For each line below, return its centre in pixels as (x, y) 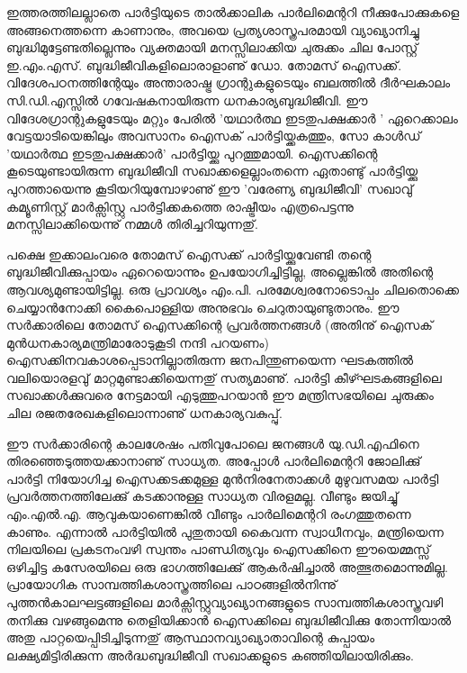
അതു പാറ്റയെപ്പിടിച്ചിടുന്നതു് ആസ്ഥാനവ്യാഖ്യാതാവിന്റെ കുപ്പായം (190, 637)
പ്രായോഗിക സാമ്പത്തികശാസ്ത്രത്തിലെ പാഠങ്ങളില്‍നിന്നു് (172, 584)
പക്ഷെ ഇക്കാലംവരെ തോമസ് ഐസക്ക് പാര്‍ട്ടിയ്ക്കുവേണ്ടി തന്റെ (189, 254)
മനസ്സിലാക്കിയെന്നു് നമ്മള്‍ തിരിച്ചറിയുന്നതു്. (132, 224)
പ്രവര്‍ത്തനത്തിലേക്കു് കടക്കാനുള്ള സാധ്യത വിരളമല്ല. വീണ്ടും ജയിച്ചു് (202, 496)
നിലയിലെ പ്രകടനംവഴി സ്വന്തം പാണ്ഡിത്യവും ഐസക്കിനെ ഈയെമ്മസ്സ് (218, 549)
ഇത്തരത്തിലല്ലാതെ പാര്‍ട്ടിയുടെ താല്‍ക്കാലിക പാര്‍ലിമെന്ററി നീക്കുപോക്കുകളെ (233, 12)
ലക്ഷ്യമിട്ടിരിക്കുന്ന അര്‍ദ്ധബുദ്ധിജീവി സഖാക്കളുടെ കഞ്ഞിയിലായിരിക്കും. (210, 655)
